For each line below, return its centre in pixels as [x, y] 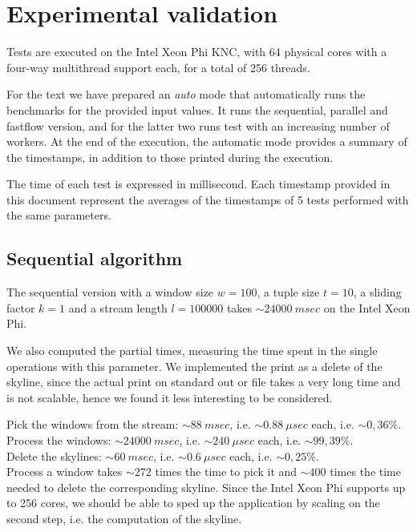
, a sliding [377, 292]
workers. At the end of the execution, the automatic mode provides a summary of [207, 141]
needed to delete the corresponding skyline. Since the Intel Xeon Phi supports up [206, 487]
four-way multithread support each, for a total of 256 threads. [158, 67]
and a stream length [118, 307]
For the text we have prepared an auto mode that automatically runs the [186, 94]
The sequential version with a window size [110, 292]
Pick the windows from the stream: [93, 424]
